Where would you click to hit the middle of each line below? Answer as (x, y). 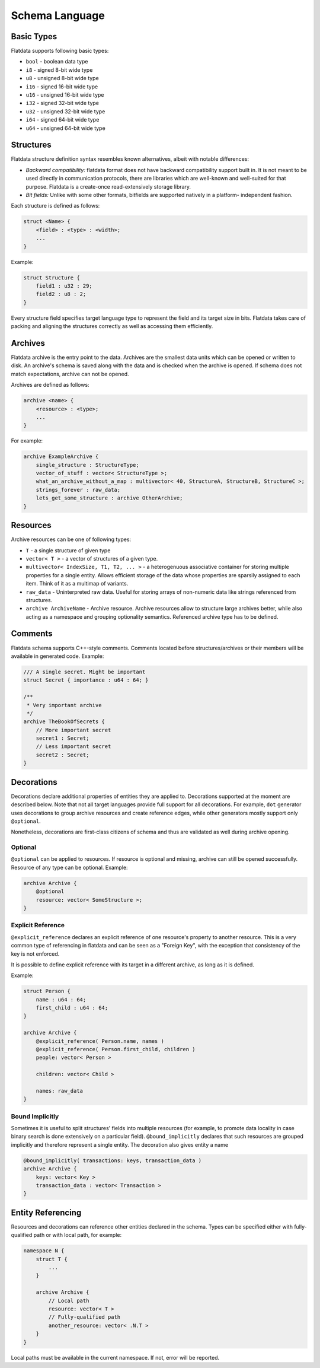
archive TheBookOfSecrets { (64, 722)
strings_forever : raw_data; (78, 490)
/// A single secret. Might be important (84, 672)
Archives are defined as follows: (50, 385)
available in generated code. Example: (57, 656)
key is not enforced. (35, 954)
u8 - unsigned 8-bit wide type (62, 78)
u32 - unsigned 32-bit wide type (65, 111)
